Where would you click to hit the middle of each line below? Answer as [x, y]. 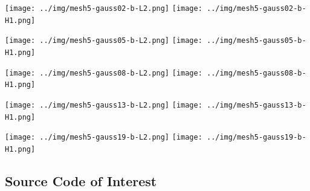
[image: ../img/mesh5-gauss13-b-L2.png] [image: [104, 105]
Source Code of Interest [81, 180]
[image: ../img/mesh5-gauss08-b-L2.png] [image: [104, 73]
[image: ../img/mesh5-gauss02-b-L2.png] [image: [104, 8]
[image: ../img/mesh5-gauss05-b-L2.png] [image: [104, 41]
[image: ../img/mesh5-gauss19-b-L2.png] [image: [104, 138]
